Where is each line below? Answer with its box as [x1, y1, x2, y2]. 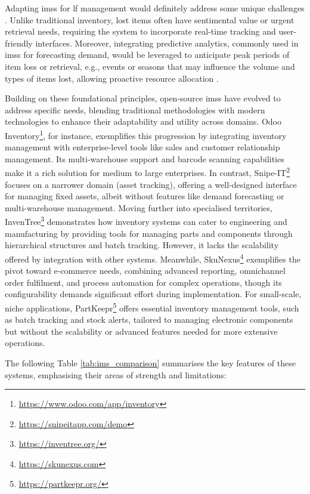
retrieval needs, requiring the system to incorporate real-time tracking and [5, 25, 276, 38]
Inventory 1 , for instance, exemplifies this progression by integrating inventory [5, 127, 287, 141]
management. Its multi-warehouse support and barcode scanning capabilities [5, 152, 284, 165]
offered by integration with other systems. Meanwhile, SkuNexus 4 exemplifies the [5, 251, 300, 265]
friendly [5, 36, 33, 49]
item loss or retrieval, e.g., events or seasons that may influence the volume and [5, 60, 295, 72]
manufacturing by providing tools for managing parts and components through [5, 227, 293, 239]
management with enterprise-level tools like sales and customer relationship [5, 141, 280, 153]
